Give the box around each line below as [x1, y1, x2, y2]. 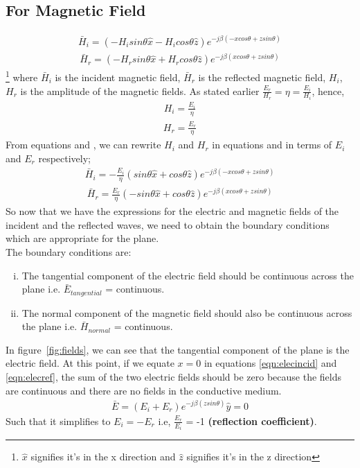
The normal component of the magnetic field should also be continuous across [21, 305, 352, 320]
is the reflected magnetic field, [198, 69, 326, 84]
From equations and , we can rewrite [6, 137, 161, 152]
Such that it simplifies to [6, 413, 111, 428]
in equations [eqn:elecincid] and [204, 356, 337, 370]
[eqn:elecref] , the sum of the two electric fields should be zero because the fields [6, 370, 342, 384]
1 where [6, 68, 38, 84]
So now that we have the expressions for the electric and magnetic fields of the [6, 204, 339, 218]
